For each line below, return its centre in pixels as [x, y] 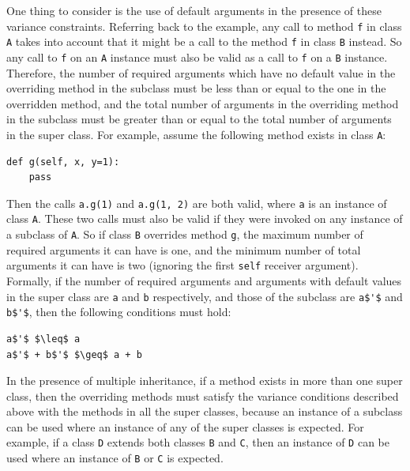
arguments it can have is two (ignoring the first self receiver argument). [182, 265]
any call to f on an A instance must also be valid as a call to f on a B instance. [197, 57]
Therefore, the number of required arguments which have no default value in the [201, 72]
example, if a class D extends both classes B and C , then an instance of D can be [198, 442]
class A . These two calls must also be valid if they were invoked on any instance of [205, 219]
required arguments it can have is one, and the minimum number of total [184, 249]
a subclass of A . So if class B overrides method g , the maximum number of [185, 234]
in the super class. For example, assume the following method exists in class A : [196, 134]
